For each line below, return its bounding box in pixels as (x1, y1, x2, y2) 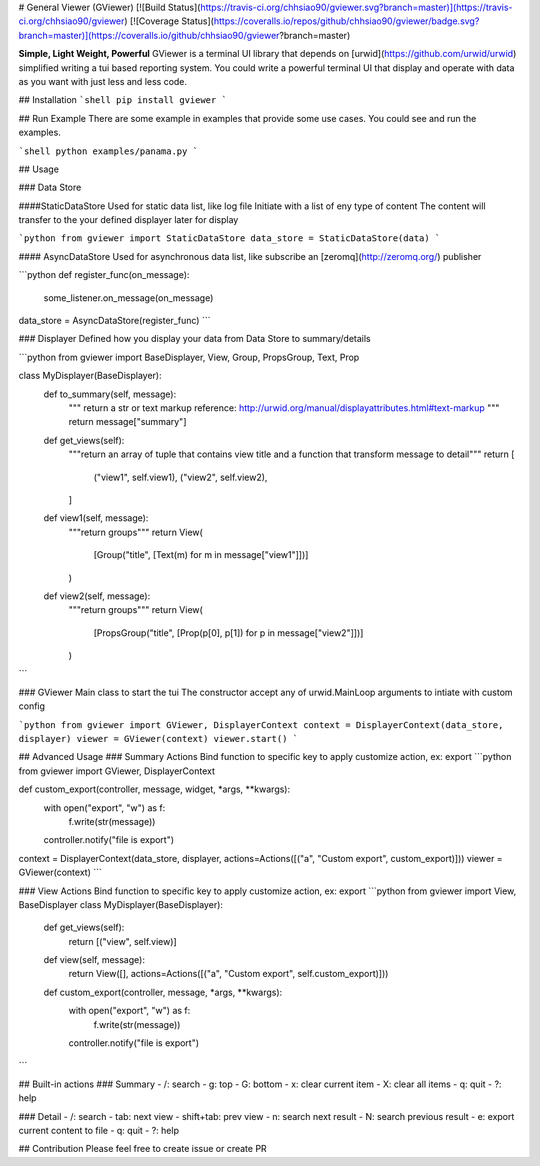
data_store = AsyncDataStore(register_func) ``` (18, 315, 211, 327)
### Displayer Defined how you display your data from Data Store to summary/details (18, 333, 371, 345)
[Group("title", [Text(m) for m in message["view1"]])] (93, 549, 309, 561)
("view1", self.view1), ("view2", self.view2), (93, 471, 268, 483)
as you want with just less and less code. (18, 75, 188, 87)
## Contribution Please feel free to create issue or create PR (18, 1143, 267, 1155)
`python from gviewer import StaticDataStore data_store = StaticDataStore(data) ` (18, 233, 441, 244)
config (18, 700, 45, 712)
